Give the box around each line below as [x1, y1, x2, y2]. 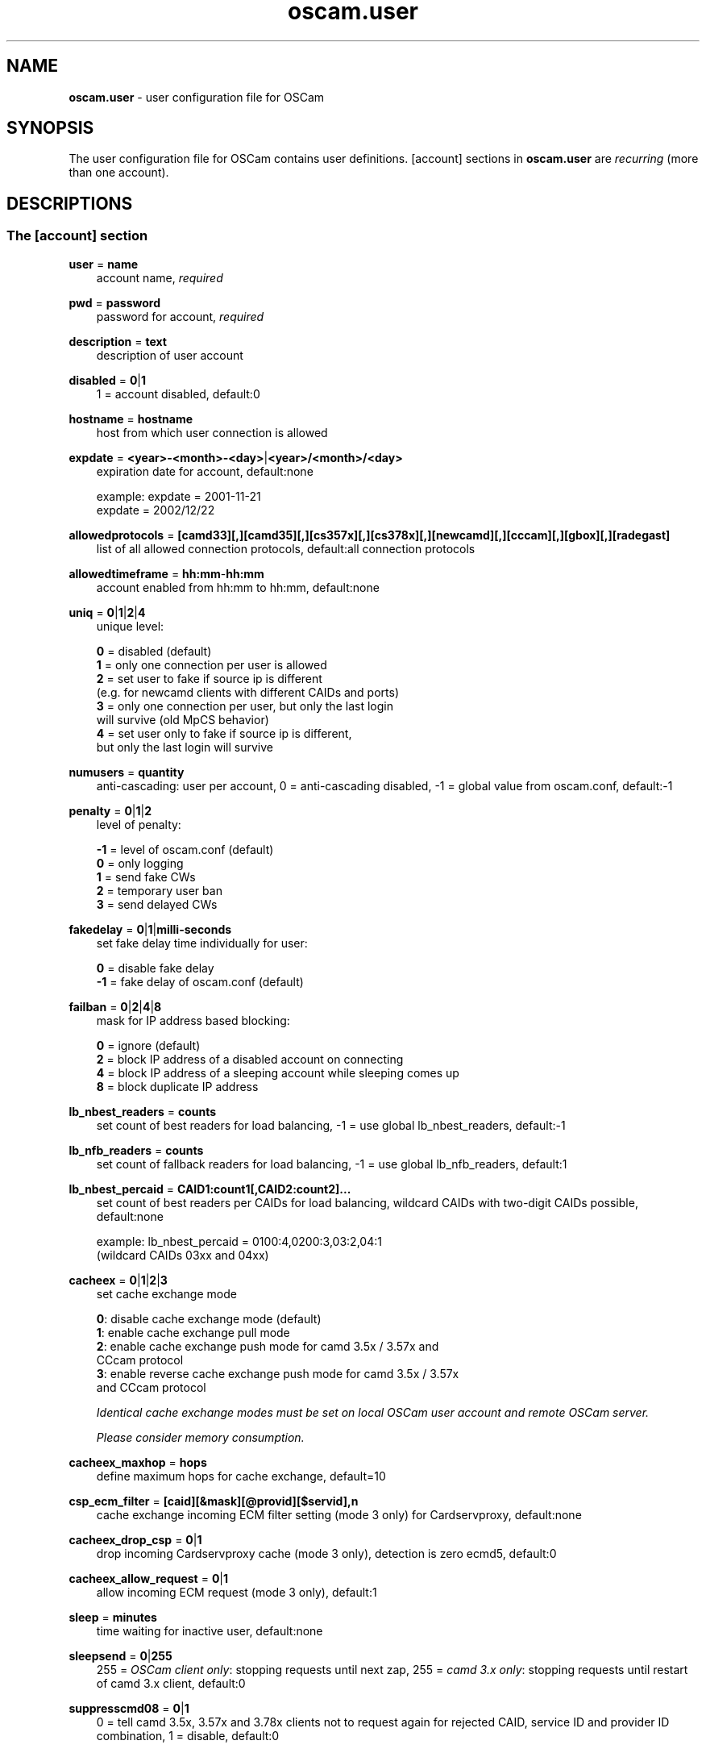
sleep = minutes [69, 1609, 157, 1624]
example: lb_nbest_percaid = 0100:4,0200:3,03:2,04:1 [96, 1234, 382, 1248]
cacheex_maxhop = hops [69, 1455, 207, 1469]
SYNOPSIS [6, 118, 94, 139]
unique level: [96, 618, 164, 633]
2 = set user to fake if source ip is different [96, 671, 322, 685]
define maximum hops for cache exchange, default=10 [96, 1468, 386, 1483]
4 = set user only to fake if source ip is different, [96, 726, 352, 740]
